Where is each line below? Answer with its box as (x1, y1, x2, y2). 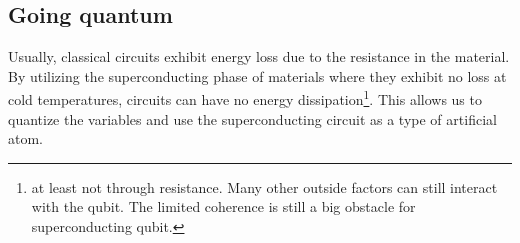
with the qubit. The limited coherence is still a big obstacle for (31, 196, 416, 217)
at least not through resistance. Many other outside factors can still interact (31, 176, 498, 197)
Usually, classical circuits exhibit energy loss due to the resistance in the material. (8, 46, 510, 67)
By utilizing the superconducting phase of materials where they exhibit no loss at (8, 65, 507, 86)
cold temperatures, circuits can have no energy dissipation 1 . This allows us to (8, 86, 482, 110)
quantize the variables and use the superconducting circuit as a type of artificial (8, 108, 497, 129)
